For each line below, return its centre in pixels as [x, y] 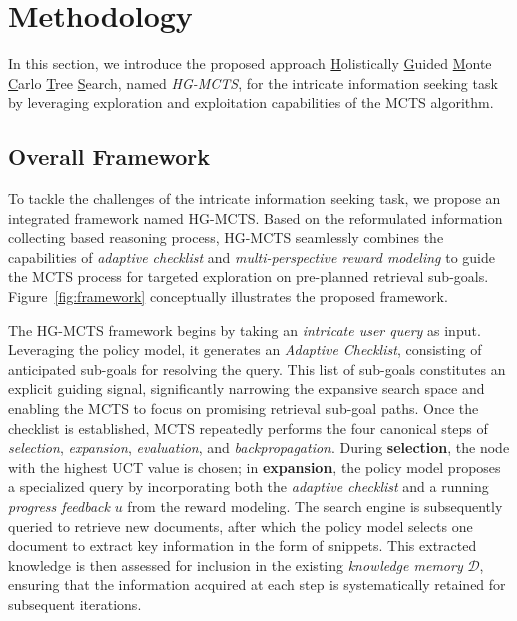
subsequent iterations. [75, 603]
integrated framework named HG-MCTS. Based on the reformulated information [255, 217]
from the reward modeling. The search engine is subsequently [315, 506]
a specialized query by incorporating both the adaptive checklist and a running [248, 486]
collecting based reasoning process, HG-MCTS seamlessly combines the [226, 237]
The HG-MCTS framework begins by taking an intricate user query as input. [244, 329]
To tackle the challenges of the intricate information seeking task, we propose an [254, 198]
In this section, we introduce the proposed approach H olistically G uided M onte [250, 63]
